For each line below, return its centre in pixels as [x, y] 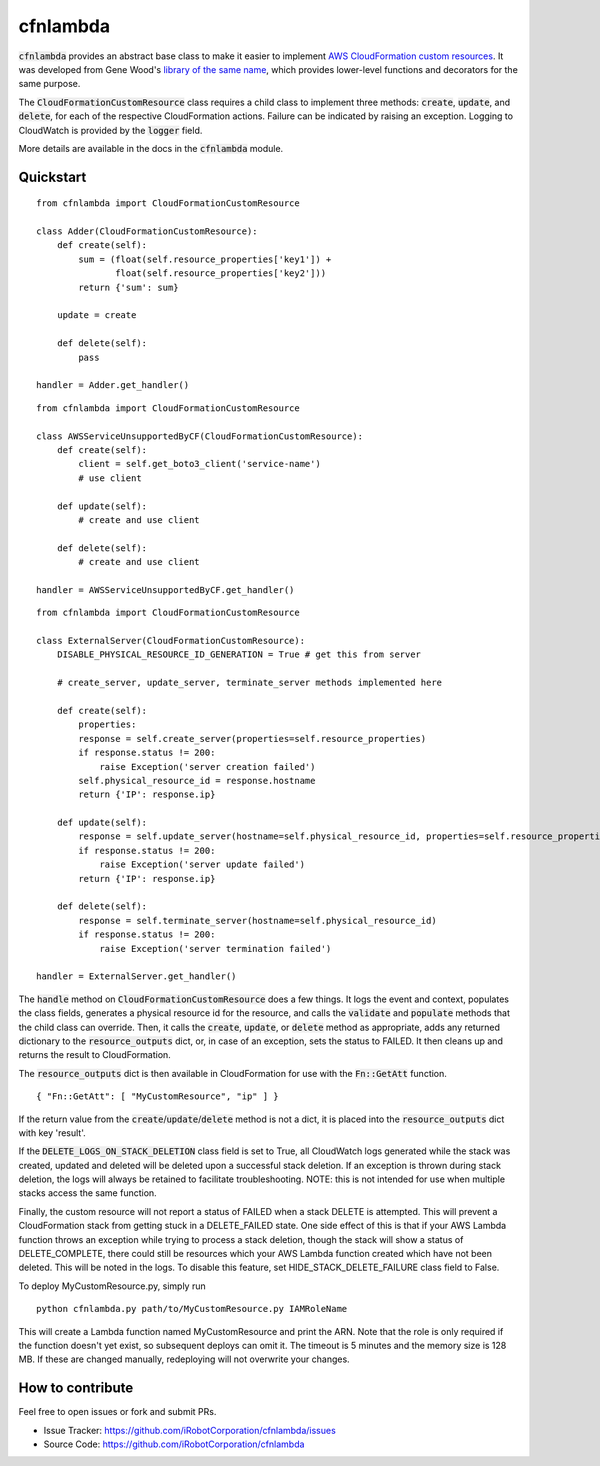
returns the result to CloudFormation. [95, 1055]
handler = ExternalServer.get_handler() [136, 976]
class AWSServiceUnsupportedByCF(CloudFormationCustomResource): [200, 436]
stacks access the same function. [87, 1193]
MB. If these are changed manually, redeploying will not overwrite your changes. [184, 1359]
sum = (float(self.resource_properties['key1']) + [205, 259]
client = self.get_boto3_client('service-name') [200, 464]
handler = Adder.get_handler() [113, 385]
